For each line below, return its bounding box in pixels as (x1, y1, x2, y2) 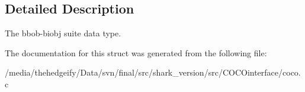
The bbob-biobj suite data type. (5, 27, 121, 39)
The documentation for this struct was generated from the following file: (5, 46, 267, 59)
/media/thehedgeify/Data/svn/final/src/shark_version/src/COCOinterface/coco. (5, 66, 301, 79)
